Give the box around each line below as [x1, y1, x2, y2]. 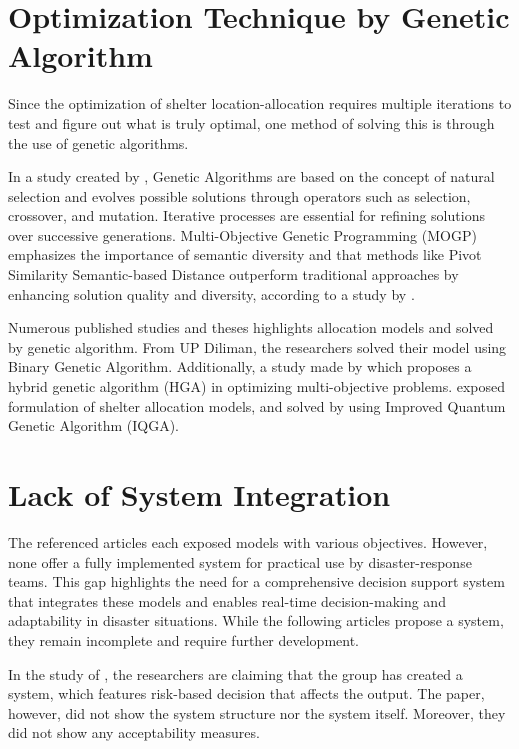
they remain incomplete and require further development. [8, 629, 359, 650]
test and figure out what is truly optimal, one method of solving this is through [8, 112, 495, 133]
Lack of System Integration [8, 474, 391, 514]
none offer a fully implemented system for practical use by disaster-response [8, 551, 472, 572]
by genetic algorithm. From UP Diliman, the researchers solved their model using [8, 336, 507, 357]
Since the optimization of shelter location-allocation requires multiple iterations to [8, 93, 512, 114]
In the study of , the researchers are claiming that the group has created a [8, 663, 463, 684]
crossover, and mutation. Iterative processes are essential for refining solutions [8, 205, 485, 226]
